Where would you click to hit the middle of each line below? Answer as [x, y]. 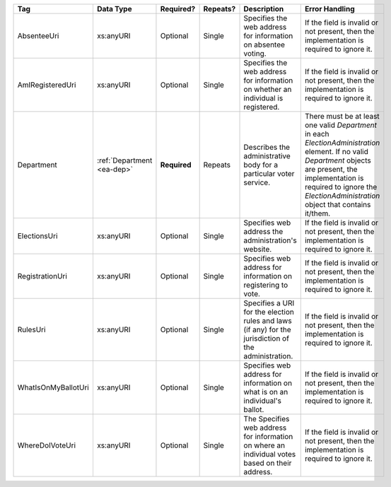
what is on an [266, 392]
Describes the [267, 147]
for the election [269, 312]
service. [257, 182]
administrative [267, 156]
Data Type [114, 9]
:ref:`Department [124, 160]
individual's [263, 401]
